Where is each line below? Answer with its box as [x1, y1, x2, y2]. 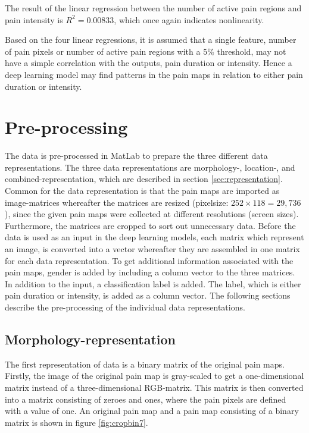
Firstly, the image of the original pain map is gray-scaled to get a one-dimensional [5, 369, 304, 382]
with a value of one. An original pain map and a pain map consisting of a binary [5, 404, 299, 417]
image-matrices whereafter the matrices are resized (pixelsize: [5, 196, 229, 208]
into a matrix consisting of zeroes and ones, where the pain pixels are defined [5, 393, 286, 405]
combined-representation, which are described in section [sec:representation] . [5, 172, 283, 185]
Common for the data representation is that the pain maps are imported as [5, 184, 280, 197]
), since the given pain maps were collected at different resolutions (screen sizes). [5, 208, 299, 220]
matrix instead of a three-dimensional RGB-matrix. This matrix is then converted [5, 381, 304, 393]
